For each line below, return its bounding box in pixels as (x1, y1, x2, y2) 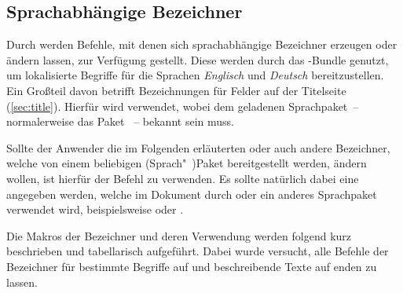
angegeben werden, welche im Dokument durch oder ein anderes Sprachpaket (6, 185, 377, 202)
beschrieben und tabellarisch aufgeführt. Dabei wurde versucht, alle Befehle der (6, 243, 389, 259)
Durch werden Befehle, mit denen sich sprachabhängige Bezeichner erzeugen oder (6, 36, 398, 53)
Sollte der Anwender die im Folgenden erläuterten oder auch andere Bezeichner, (6, 139, 390, 156)
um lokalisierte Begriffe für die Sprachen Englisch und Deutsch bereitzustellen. (6, 67, 384, 83)
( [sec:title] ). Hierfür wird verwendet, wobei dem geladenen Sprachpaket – (6, 97, 359, 114)
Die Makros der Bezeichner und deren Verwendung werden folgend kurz (6, 227, 352, 244)
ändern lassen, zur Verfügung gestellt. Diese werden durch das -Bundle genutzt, (6, 51, 389, 68)
